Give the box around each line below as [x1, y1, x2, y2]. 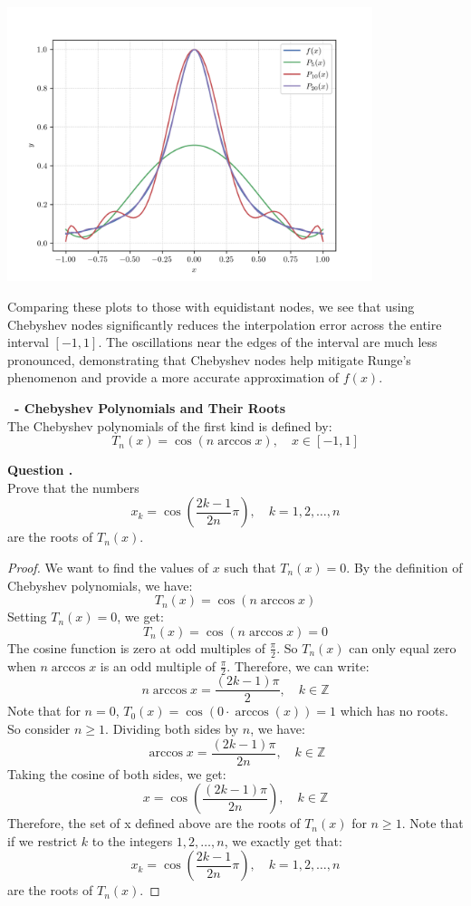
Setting [7, 607, 47, 626]
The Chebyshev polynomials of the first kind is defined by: [7, 416, 332, 435]
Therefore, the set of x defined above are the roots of [7, 814, 301, 833]
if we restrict [7, 831, 78, 850]
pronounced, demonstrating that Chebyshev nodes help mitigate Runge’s [7, 350, 411, 369]
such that [224, 557, 276, 576]
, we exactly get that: [224, 831, 342, 850]
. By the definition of [346, 557, 463, 576]
